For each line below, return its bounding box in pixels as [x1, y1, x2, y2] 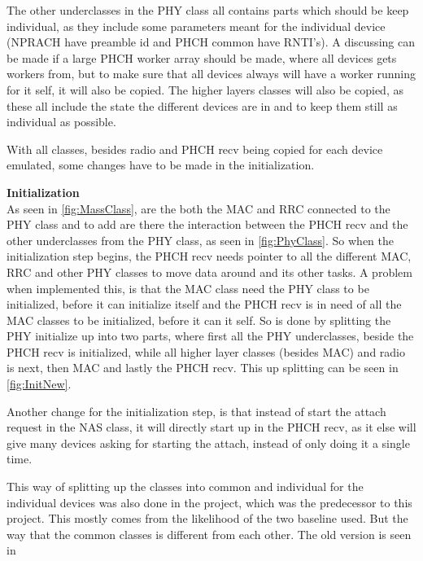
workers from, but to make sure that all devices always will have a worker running [7, 65, 416, 82]
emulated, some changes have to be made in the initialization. [7, 156, 315, 173]
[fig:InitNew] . [7, 375, 72, 392]
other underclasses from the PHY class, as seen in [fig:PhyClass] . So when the [7, 231, 395, 248]
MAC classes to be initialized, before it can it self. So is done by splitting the [7, 311, 391, 328]
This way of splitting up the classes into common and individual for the [7, 478, 364, 495]
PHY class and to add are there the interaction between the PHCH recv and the [7, 216, 408, 233]
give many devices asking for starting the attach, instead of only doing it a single [7, 434, 410, 451]
